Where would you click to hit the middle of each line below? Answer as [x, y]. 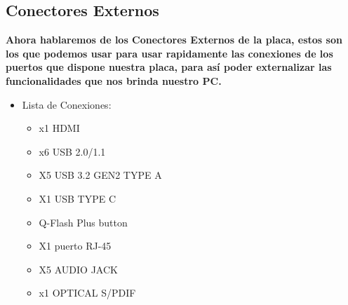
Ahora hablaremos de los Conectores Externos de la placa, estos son [174, 40]
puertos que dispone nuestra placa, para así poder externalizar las [169, 67]
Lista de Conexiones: [67, 104]
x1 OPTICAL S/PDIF [87, 293]
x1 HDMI [59, 128]
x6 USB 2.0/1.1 [72, 151]
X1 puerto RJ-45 [75, 246]
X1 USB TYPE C [78, 198]
